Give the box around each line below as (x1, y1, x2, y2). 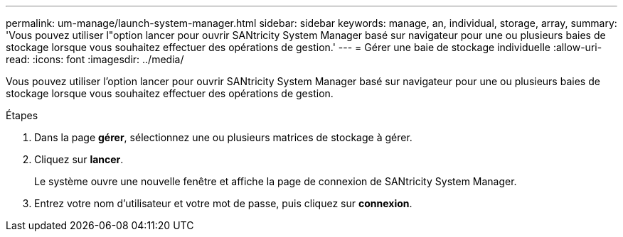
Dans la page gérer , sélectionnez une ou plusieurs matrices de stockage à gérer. (34, 131, 412, 143)
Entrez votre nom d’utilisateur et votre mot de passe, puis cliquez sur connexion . (34, 197, 412, 209)
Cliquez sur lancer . (34, 153, 124, 165)
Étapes (6, 109, 38, 121)
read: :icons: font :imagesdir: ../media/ (6, 53, 184, 65)
